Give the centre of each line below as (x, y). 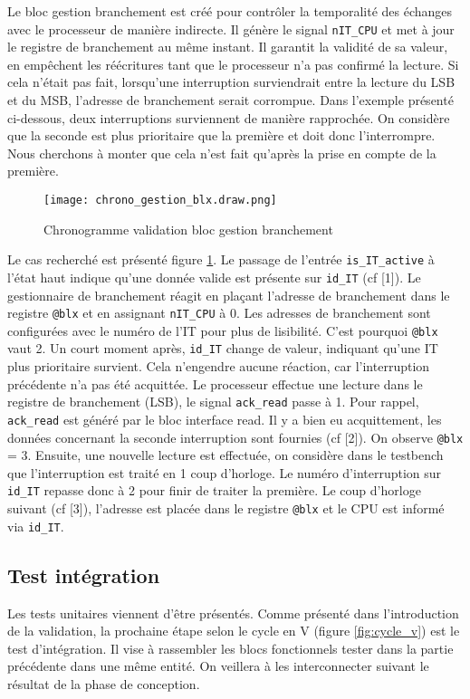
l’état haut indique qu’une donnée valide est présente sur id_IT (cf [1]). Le (214, 277)
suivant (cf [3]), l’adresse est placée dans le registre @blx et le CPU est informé (226, 508)
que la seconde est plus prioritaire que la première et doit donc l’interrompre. (221, 135)
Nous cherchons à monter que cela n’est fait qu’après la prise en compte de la (222, 153)
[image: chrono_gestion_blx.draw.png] (160, 200)
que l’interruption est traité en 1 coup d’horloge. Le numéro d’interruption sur (225, 472)
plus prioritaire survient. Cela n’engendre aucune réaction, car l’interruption (219, 366)
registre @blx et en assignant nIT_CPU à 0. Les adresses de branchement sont (219, 313)
